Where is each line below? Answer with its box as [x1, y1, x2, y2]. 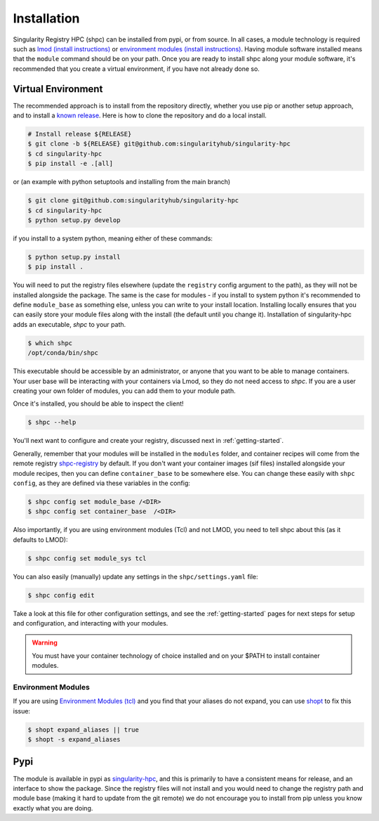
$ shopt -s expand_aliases [27, 735, 121, 744]
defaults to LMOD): [13, 535, 68, 544]
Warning [32, 638, 58, 647]
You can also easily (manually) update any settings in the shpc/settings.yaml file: [13, 572, 259, 581]
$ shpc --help [27, 418, 77, 427]
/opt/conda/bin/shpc [27, 349, 98, 357]
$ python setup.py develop [27, 216, 121, 224]
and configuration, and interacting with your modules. [13, 619, 168, 627]
